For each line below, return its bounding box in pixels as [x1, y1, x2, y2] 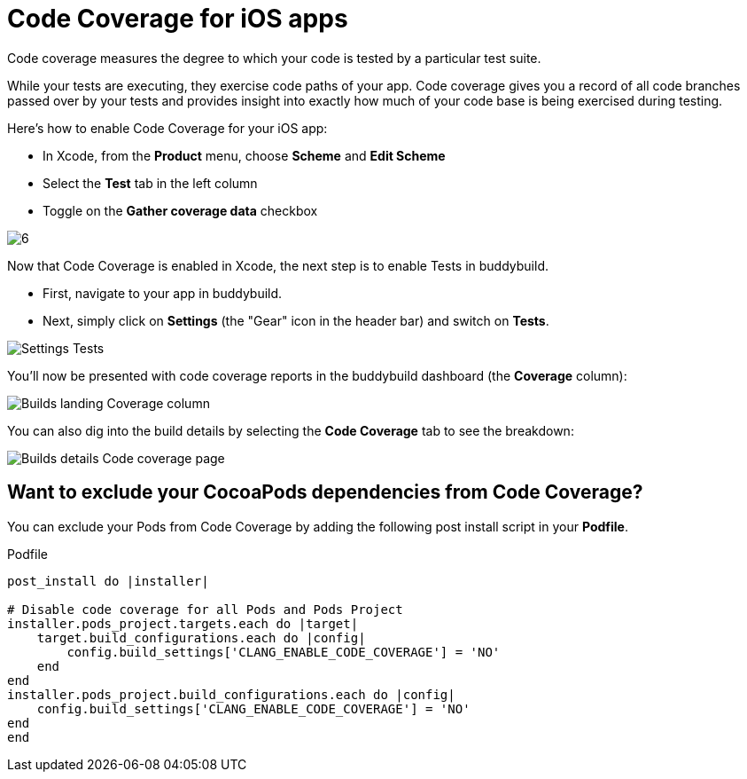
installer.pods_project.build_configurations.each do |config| [7, 687, 455, 702]
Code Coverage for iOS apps [7, 4, 348, 34]
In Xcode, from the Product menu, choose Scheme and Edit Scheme [43, 147, 446, 163]
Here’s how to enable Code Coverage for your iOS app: [7, 120, 328, 136]
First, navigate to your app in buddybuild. [43, 285, 283, 301]
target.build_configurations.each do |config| [36, 630, 366, 645]
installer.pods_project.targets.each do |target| [7, 616, 359, 631]
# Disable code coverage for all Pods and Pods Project [7, 602, 403, 617]
